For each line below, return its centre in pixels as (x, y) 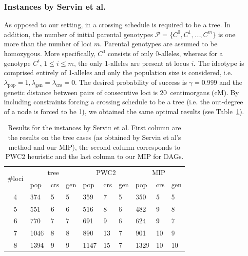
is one (227, 34)
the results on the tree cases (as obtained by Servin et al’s (95, 137)
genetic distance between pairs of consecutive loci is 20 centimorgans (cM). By (122, 92)
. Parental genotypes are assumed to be (159, 44)
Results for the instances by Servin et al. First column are (95, 128)
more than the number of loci (48, 44)
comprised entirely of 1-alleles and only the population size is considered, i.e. (118, 72)
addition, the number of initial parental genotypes (78, 34)
